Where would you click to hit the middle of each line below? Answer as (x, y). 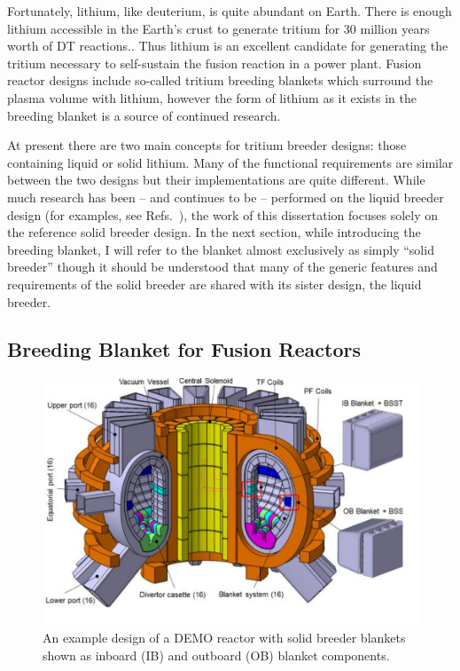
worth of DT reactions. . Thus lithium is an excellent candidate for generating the (228, 46)
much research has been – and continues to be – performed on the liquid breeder (226, 197)
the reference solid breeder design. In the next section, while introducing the (214, 232)
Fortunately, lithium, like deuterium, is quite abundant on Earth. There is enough (230, 11)
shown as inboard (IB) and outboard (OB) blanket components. (216, 655)
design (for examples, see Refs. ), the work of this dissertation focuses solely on (222, 214)
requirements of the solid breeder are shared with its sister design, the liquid (214, 284)
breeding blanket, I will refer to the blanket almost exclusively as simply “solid (221, 249)
